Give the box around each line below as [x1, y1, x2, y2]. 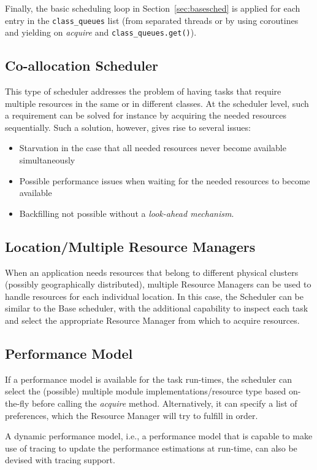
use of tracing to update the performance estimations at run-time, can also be [5, 441, 297, 454]
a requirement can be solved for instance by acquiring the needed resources [5, 109, 287, 122]
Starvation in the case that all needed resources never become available [19, 141, 286, 154]
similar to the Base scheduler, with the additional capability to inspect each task [5, 302, 308, 315]
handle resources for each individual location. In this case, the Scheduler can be [5, 289, 304, 302]
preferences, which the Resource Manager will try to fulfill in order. [5, 409, 258, 421]
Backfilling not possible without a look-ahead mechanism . [19, 206, 234, 219]
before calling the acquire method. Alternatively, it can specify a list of [31, 397, 297, 410]
